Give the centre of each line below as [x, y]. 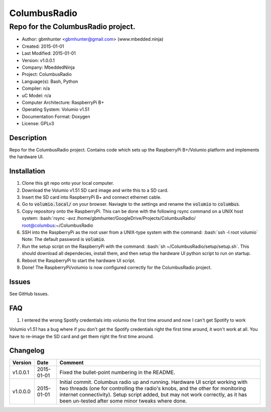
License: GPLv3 [38, 123]
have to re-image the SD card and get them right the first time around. [82, 336]
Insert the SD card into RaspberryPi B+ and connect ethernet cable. [92, 197]
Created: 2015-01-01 [43, 46]
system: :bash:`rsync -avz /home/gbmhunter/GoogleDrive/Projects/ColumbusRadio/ [109, 218]
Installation [27, 171]
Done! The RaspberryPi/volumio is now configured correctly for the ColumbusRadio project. [117, 267]
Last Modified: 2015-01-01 [49, 53]
